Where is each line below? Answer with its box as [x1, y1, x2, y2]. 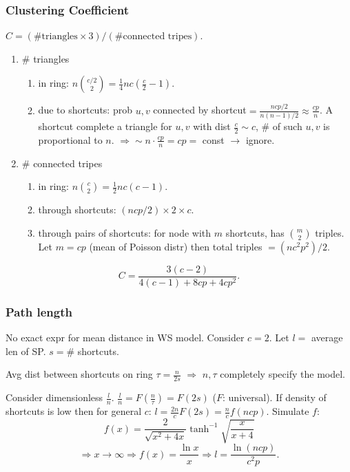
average [311, 330, 343, 345]
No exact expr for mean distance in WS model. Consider [6, 330, 245, 345]
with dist [193, 119, 231, 133]
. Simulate [266, 404, 309, 418]
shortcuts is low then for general [6, 404, 142, 418]
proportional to [38, 132, 103, 147]
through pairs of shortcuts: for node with [38, 225, 212, 239]
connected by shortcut [153, 103, 247, 117]
